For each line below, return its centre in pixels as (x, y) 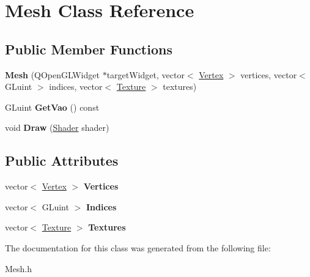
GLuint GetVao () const (52, 107)
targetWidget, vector (146, 74)
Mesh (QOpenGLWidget (52, 74)
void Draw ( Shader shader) (57, 127)
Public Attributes (62, 161)
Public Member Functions (89, 49)
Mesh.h (19, 268)
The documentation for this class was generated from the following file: (138, 247)
